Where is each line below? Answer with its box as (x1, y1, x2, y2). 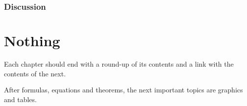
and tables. (4, 94, 37, 104)
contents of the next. (4, 68, 66, 78)
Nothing (4, 31, 60, 51)
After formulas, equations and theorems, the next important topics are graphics (4, 85, 243, 95)
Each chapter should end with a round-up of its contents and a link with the (4, 58, 234, 69)
